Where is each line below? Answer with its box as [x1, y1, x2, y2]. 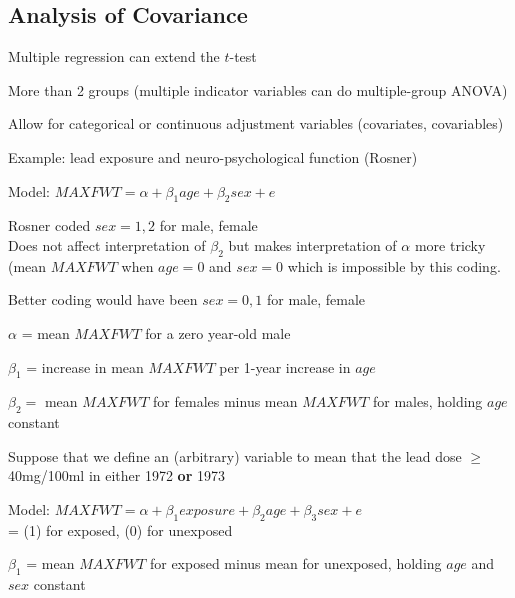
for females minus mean [153, 391, 298, 412]
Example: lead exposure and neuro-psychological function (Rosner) [8, 146, 418, 167]
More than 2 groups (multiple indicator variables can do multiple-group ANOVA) [8, 79, 508, 100]
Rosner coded [8, 215, 91, 236]
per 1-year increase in [219, 356, 351, 377]
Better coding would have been [8, 289, 198, 310]
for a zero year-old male [145, 322, 291, 343]
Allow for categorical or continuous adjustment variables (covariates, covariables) [8, 113, 504, 134]
